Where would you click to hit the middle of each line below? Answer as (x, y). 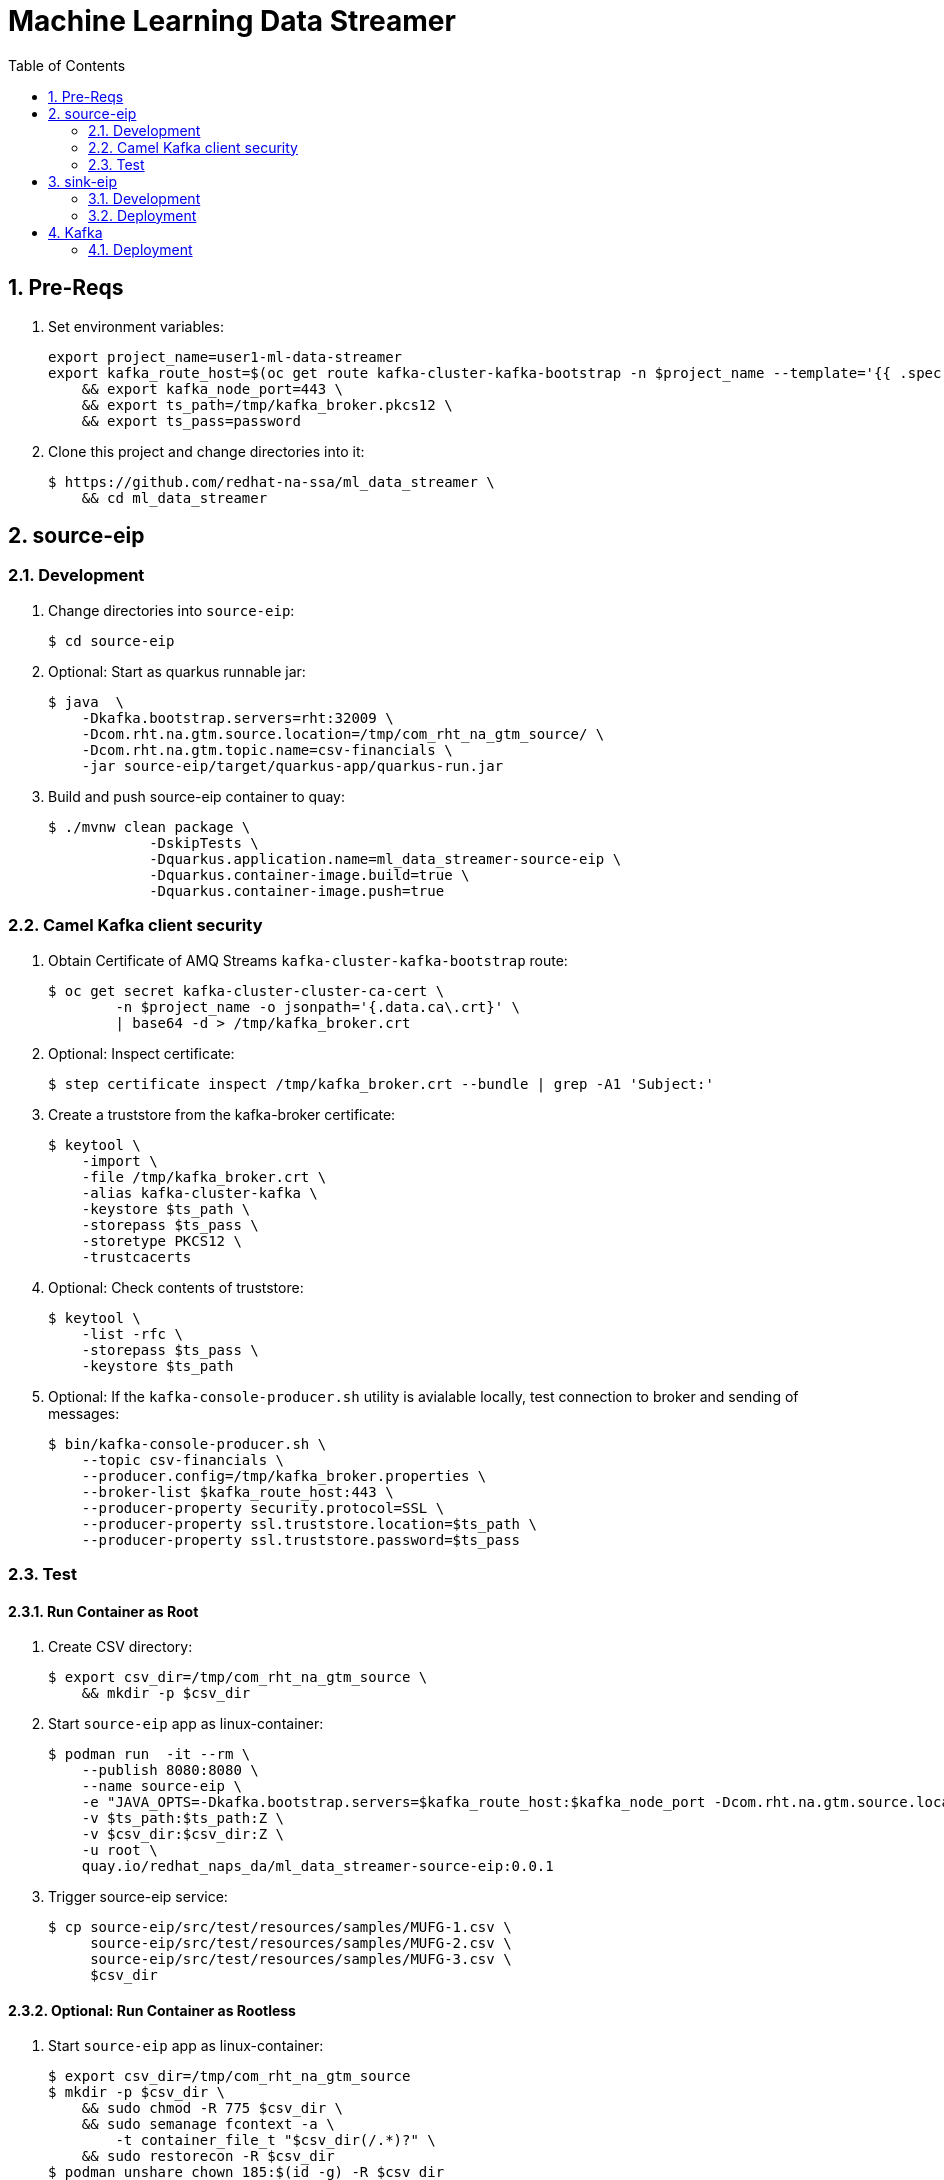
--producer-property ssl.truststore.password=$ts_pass (301, 1539)
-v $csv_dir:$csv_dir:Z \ (183, 1834)
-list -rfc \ (132, 1333)
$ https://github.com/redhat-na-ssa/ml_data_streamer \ (271, 481)
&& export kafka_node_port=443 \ (212, 388)
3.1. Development (144, 198)
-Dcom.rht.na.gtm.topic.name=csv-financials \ (267, 749)
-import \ (119, 1160)
